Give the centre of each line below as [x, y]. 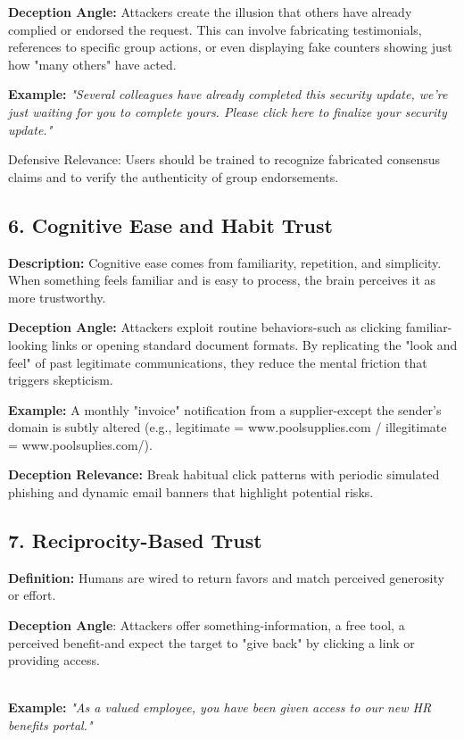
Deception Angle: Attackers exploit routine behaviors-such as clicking [205, 327]
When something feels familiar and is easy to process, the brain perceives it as [222, 280]
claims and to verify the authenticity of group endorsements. [174, 176]
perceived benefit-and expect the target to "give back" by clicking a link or [211, 642]
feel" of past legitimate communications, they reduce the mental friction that [218, 362]
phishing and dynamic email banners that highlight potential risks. [191, 492]
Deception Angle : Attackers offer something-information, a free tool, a [207, 625]
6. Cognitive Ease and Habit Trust [170, 224]
